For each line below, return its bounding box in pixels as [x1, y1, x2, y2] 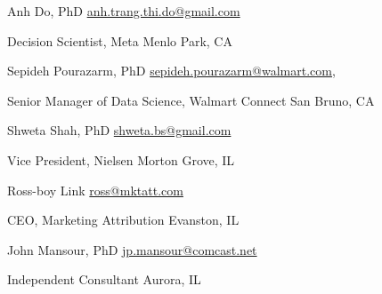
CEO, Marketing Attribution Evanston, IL [7, 211, 240, 229]
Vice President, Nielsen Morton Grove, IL [7, 150, 235, 169]
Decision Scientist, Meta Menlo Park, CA [7, 31, 232, 50]
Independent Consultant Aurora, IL [7, 270, 201, 289]
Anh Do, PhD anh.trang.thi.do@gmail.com [7, 2, 240, 20]
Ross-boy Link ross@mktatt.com [7, 180, 183, 199]
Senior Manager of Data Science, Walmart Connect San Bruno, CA [7, 91, 375, 109]
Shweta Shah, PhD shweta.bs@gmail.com [7, 121, 232, 139]
